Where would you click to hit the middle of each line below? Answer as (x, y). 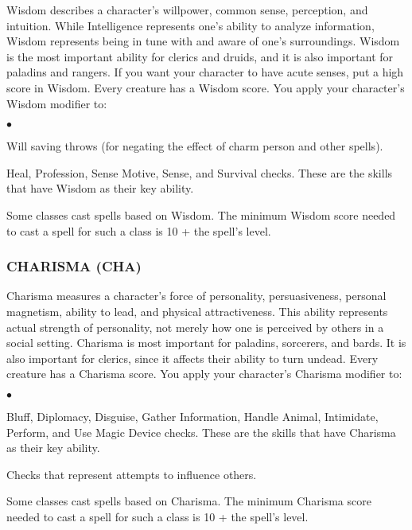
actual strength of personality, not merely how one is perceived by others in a (195, 327)
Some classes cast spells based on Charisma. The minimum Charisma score (189, 501)
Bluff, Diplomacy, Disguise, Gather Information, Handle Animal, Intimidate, (192, 416)
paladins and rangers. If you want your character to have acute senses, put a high (205, 72)
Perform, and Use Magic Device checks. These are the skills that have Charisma (201, 432)
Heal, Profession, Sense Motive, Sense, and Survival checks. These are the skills (200, 172)
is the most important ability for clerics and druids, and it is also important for (200, 56)
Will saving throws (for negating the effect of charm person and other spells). (195, 146)
